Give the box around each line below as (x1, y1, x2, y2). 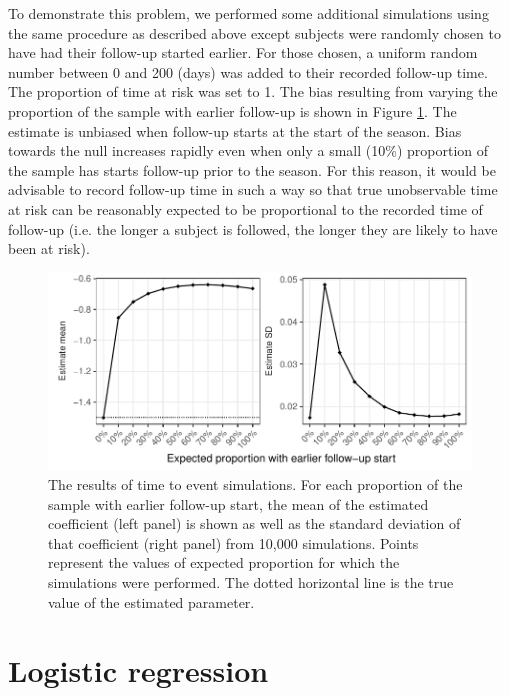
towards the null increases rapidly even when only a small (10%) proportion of (8, 140, 489, 161)
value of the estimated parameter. (48, 591, 255, 612)
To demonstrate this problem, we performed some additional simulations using (8, 3, 489, 23)
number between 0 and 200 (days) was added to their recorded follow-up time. (8, 61, 488, 82)
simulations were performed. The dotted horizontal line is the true (48, 571, 454, 592)
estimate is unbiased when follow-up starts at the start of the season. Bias (8, 120, 462, 141)
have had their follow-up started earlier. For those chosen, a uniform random (8, 42, 478, 63)
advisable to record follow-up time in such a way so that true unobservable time (8, 179, 498, 200)
